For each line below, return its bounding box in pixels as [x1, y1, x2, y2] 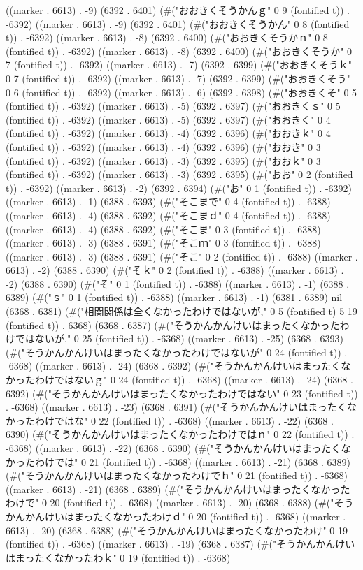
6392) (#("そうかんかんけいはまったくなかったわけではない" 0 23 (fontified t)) [6, 386, 358, 400]
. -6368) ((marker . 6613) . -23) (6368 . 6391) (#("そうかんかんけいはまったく [6, 400, 347, 414]
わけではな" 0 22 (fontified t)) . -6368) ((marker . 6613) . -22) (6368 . [34, 413, 334, 427]
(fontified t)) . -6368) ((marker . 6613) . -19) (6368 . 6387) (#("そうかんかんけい [6, 536, 355, 551]
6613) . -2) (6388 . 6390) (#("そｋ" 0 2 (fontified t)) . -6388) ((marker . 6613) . [6, 263, 344, 277]
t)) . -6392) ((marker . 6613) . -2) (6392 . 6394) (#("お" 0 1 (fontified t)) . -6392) [6, 180, 353, 195]
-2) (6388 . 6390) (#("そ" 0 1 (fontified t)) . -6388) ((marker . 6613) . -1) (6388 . [6, 276, 350, 291]
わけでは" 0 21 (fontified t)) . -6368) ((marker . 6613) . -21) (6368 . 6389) [34, 454, 350, 469]
